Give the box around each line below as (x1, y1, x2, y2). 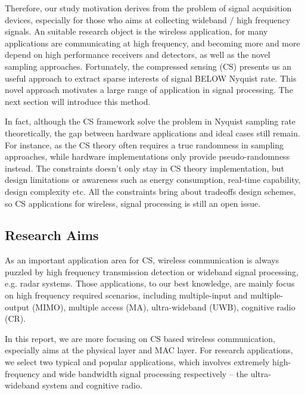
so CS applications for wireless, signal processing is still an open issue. (5, 197, 261, 209)
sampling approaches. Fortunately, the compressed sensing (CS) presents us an (5, 60, 291, 72)
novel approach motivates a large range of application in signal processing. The (5, 83, 293, 96)
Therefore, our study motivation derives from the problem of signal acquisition (5, 2, 292, 14)
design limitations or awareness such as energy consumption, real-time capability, (5, 173, 301, 186)
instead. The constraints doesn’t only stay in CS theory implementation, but (5, 161, 285, 174)
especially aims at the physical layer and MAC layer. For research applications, (5, 344, 293, 356)
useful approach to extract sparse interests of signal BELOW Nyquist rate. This (5, 71, 297, 84)
